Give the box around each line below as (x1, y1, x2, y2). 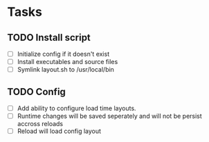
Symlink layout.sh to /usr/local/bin (17, 65, 114, 74)
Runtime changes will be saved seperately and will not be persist (17, 112, 202, 121)
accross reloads (17, 120, 64, 128)
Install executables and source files (17, 58, 118, 66)
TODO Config (7, 85, 66, 97)
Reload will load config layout (17, 127, 102, 135)
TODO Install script (7, 32, 91, 43)
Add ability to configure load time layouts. (17, 104, 136, 112)
